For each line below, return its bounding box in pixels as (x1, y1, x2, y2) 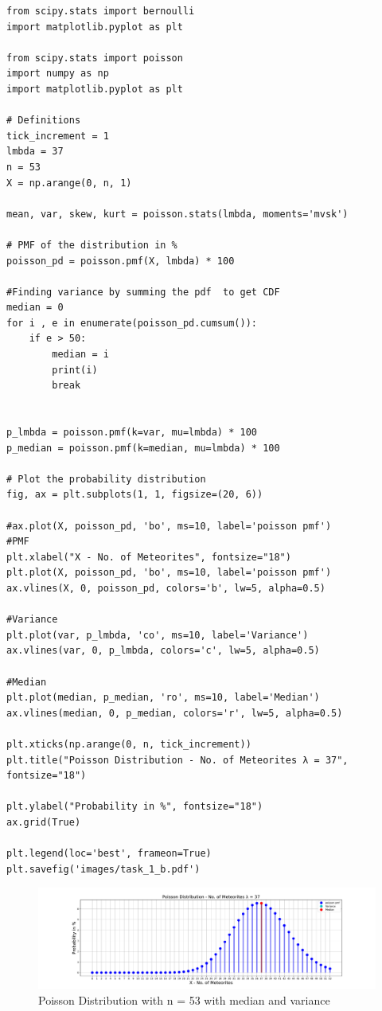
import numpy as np (6, 68, 109, 80)
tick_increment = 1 (6, 130, 109, 142)
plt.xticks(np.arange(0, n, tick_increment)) (6, 738, 251, 750)
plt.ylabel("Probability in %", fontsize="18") (6, 801, 263, 813)
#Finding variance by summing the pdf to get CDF (6, 286, 280, 298)
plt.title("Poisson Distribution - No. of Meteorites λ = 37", (6, 754, 349, 766)
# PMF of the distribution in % (6, 239, 177, 251)
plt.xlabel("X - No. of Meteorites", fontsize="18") (6, 551, 291, 563)
